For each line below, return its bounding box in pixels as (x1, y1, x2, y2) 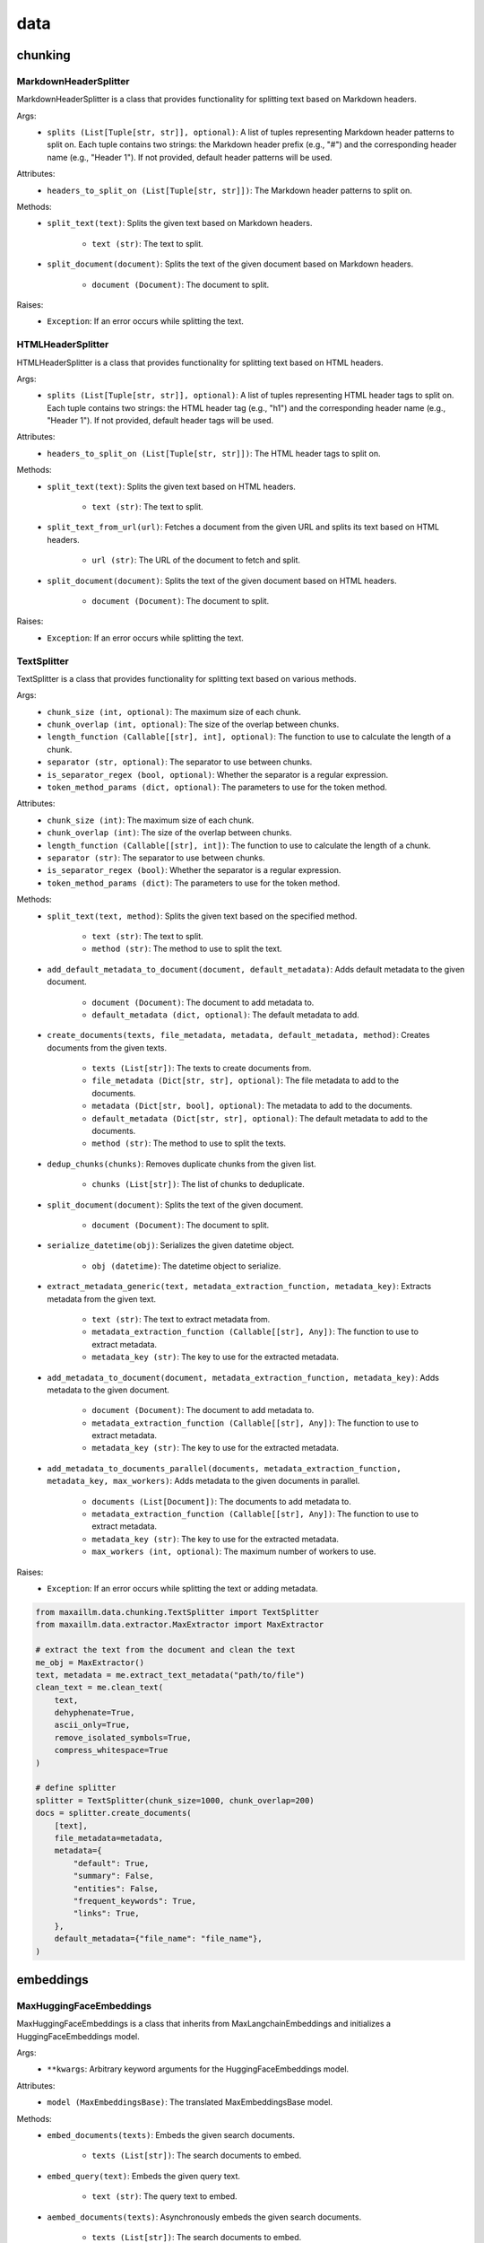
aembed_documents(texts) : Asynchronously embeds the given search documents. (47, 2212, 362, 2222)
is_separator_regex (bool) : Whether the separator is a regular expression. (47, 865, 341, 876)
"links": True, (73, 1908, 141, 1919)
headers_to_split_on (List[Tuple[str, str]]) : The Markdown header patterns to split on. (47, 185, 412, 196)
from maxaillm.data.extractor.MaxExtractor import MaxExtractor (35, 1619, 324, 1630)
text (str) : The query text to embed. (91, 2191, 238, 2202)
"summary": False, (73, 1871, 154, 1881)
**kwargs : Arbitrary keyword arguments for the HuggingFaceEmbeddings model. (47, 2064, 350, 2074)
